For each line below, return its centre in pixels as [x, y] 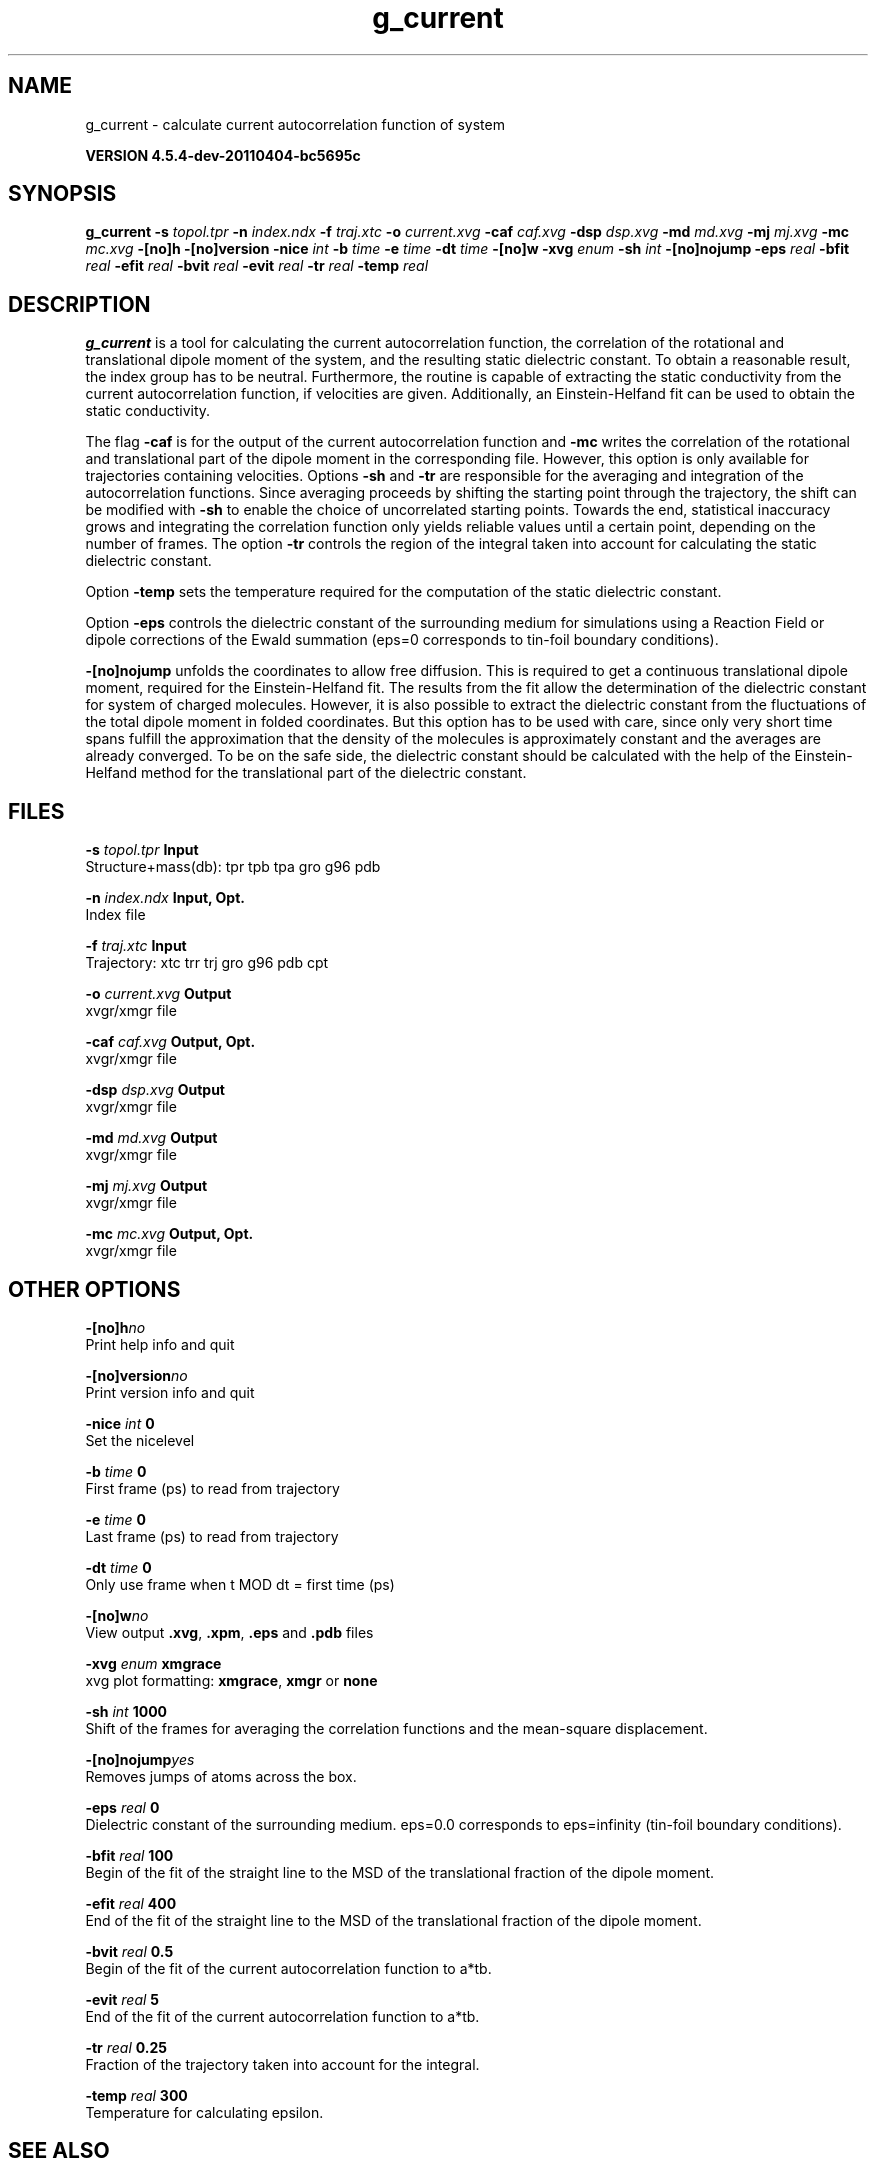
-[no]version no [136, 1375]
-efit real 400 [131, 1903]
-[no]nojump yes [140, 1759]
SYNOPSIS [62, 194]
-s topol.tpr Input [142, 850]
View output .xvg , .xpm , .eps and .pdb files [229, 1632]
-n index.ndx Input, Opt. [165, 898]
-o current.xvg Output [158, 994]
